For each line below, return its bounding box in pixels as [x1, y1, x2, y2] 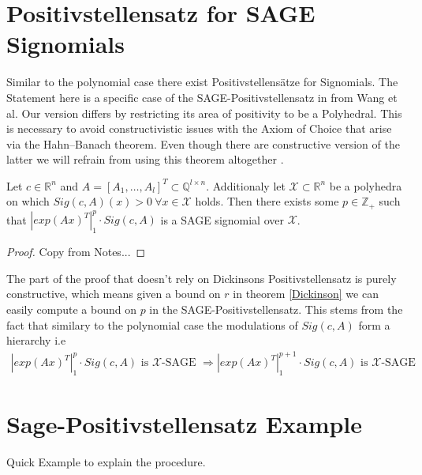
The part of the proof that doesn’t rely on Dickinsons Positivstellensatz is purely [6, 270, 397, 286]
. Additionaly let [206, 177, 286, 194]
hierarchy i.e [6, 332, 66, 349]
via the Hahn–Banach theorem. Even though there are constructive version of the [6, 135, 400, 152]
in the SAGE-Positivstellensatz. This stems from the [149, 301, 403, 317]
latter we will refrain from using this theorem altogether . [6, 151, 284, 168]
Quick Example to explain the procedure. [6, 454, 206, 470]
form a [358, 316, 390, 333]
